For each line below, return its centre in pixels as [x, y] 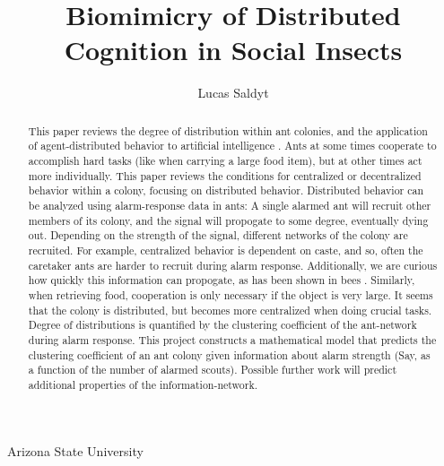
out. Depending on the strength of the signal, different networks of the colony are [218, 235]
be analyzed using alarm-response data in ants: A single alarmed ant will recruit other [230, 205]
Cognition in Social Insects [233, 50]
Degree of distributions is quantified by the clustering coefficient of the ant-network [222, 325]
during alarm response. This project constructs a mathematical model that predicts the [232, 339]
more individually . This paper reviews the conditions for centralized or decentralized [225, 175]
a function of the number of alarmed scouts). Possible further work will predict [213, 370]
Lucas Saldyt [233, 93]
